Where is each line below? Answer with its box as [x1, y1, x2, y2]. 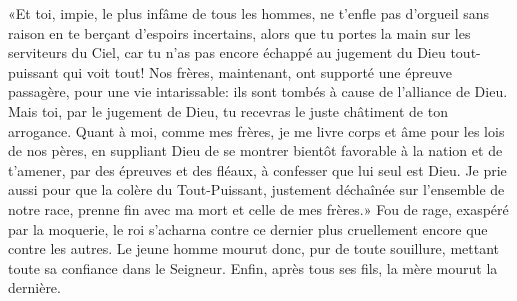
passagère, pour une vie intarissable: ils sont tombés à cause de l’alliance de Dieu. [8, 81, 508, 102]
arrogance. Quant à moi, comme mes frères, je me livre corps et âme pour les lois [8, 120, 505, 141]
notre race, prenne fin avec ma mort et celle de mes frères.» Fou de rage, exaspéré [8, 198, 509, 219]
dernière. [8, 277, 61, 298]
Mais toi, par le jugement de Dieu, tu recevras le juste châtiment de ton [8, 100, 448, 121]
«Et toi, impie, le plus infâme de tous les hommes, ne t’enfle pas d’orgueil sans [8, 3, 490, 23]
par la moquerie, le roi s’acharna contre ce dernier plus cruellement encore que [8, 218, 488, 239]
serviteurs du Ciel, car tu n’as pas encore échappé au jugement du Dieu [8, 42, 446, 63]
